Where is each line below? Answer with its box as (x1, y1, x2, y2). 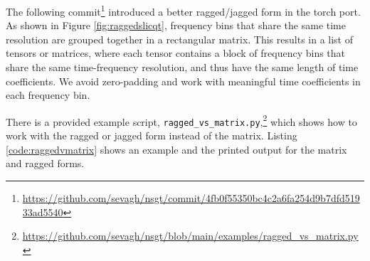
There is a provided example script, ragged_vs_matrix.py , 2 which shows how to (6, 112, 357, 129)
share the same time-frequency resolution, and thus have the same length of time (6, 60, 359, 75)
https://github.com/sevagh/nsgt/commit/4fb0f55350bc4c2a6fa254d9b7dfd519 (22, 190, 360, 205)
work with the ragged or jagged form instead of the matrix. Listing (6, 128, 297, 143)
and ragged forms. (6, 156, 85, 171)
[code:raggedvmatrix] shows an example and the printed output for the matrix (6, 142, 347, 156)
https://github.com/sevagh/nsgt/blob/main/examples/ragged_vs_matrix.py (22, 228, 359, 243)
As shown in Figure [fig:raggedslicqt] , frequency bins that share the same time (6, 18, 346, 33)
